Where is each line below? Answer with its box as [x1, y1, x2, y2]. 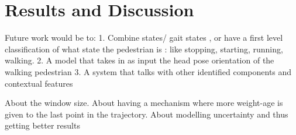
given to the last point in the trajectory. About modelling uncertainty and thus [5, 108, 288, 120]
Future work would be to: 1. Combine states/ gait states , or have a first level [5, 31, 283, 44]
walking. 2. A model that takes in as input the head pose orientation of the [5, 54, 274, 66]
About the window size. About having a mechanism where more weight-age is [5, 97, 283, 109]
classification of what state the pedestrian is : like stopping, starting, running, [5, 42, 283, 55]
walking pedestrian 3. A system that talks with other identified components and [5, 65, 292, 77]
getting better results [5, 119, 80, 132]
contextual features [5, 77, 73, 89]
